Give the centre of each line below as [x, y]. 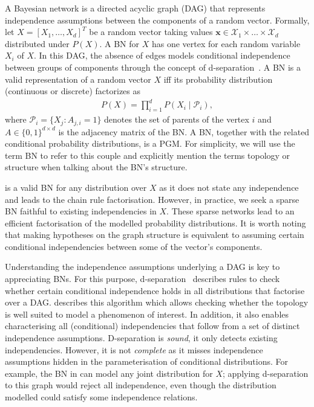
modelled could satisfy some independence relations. [101, 397]
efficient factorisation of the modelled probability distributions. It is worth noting [155, 223]
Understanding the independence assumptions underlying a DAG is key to [142, 267]
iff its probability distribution [218, 79]
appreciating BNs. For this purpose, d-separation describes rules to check [142, 279]
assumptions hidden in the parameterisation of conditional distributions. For [146, 361]
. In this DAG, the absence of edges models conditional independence [162, 55]
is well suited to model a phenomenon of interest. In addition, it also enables [147, 314]
